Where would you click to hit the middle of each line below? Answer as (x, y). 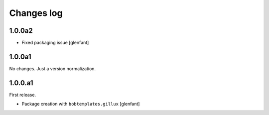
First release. (23, 95)
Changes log (36, 13)
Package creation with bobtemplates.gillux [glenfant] (81, 104)
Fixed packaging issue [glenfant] (55, 43)
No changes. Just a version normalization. (53, 68)
